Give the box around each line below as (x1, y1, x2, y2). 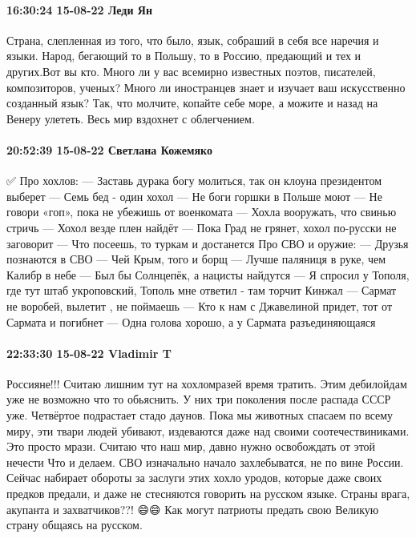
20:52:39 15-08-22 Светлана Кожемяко (6, 141, 212, 158)
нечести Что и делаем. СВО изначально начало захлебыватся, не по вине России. (6, 453, 404, 470)
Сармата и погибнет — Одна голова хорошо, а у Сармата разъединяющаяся (6, 313, 376, 330)
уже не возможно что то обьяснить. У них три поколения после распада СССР (6, 391, 391, 408)
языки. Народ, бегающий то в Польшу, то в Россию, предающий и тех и (6, 47, 361, 64)
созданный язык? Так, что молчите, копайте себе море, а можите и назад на (6, 94, 378, 111)
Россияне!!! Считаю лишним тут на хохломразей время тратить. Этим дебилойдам (6, 375, 407, 391)
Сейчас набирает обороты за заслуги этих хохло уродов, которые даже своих (6, 469, 382, 486)
